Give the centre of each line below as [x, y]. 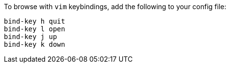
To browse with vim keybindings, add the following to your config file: [115, 7]
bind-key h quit [35, 21]
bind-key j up [31, 37]
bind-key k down [35, 44]
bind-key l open [35, 29]
